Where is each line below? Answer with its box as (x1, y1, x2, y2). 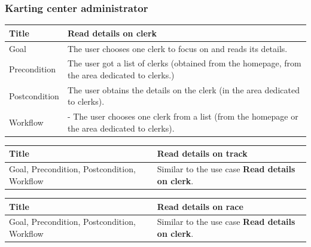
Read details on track (157, 147, 248, 160)
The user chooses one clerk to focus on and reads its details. (67, 42, 288, 54)
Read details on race (157, 200, 243, 212)
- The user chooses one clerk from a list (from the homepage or (67, 110, 298, 123)
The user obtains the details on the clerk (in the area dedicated (67, 83, 300, 96)
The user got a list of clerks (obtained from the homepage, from (67, 57, 301, 69)
